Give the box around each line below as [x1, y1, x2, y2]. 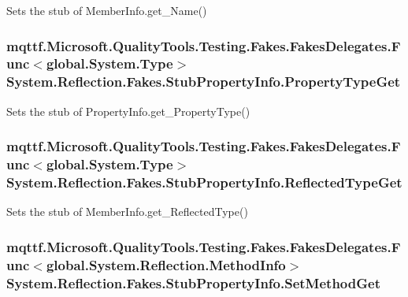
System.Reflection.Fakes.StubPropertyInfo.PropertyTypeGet [6, 72, 401, 91]
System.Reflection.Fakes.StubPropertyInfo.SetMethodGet [6, 273, 380, 292]
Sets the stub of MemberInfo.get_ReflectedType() [6, 203, 248, 220]
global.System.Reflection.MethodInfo [46, 254, 286, 274]
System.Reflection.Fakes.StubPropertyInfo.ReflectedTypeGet [6, 173, 402, 192]
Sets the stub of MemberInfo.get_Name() [6, 2, 207, 18]
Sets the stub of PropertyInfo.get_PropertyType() [6, 102, 250, 119]
